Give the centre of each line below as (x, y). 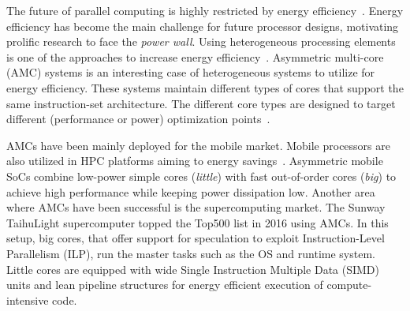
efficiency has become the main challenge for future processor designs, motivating (203, 26)
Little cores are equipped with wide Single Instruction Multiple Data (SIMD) (193, 269)
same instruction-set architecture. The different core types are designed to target (201, 103)
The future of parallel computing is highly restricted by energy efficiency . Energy (205, 10)
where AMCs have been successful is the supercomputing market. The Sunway (196, 207)
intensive (28, 300)
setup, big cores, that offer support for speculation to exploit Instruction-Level (196, 238)
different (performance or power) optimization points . (138, 119)
